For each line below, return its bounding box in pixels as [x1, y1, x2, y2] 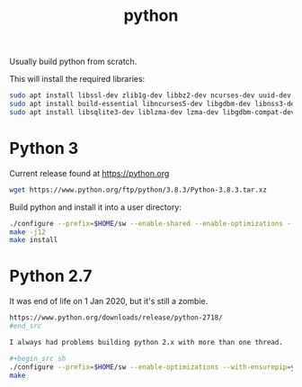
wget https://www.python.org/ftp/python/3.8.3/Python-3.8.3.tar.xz [9, 185, 268, 194]
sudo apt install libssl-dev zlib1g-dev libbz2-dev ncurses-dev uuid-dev [9, 91, 292, 100]
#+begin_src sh [9, 354, 67, 363]
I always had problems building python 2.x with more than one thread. [9, 337, 283, 346]
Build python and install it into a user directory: [9, 202, 182, 212]
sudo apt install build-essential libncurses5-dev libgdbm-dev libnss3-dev [9, 100, 299, 109]
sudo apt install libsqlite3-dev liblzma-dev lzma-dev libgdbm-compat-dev [9, 107, 296, 117]
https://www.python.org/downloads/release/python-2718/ [9, 313, 223, 322]
